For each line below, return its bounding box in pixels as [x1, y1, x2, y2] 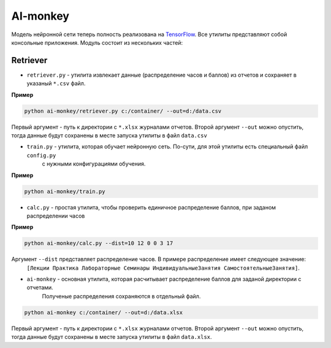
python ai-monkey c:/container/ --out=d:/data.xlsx [24, 309, 183, 316]
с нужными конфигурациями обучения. [42, 160, 146, 168]
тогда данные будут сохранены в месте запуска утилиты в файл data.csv [11, 132, 208, 139]
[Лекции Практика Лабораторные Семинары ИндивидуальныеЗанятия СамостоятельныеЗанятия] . [26, 264, 300, 271]
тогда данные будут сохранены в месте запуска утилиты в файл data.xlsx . [11, 333, 212, 341]
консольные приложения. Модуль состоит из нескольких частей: [11, 39, 183, 46]
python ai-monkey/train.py [24, 187, 105, 195]
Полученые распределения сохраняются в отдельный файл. [42, 292, 201, 300]
